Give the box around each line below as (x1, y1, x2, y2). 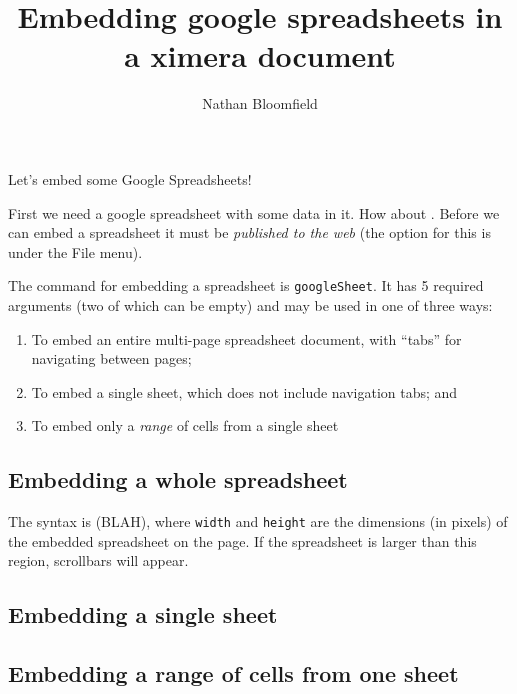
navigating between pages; (31, 348, 192, 369)
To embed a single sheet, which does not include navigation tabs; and (31, 381, 458, 402)
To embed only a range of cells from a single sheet (31, 415, 339, 436)
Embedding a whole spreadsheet (8, 464, 348, 495)
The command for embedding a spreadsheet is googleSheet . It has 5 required (8, 275, 484, 296)
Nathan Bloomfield (202, 93, 318, 114)
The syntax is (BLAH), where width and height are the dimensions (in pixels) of (8, 511, 508, 532)
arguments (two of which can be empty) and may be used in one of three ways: (8, 294, 493, 315)
